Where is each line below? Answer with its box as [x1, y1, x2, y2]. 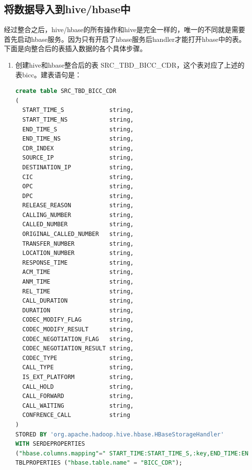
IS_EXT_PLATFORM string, [22, 373, 134, 380]
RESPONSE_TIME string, [22, 259, 134, 266]
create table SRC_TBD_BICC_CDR [15, 88, 117, 95]
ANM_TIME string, [22, 278, 134, 286]
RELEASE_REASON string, [22, 202, 134, 209]
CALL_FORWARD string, [22, 393, 134, 400]
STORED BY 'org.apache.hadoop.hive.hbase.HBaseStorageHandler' [15, 431, 224, 438]
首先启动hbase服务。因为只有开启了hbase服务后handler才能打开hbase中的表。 [4, 34, 246, 44]
